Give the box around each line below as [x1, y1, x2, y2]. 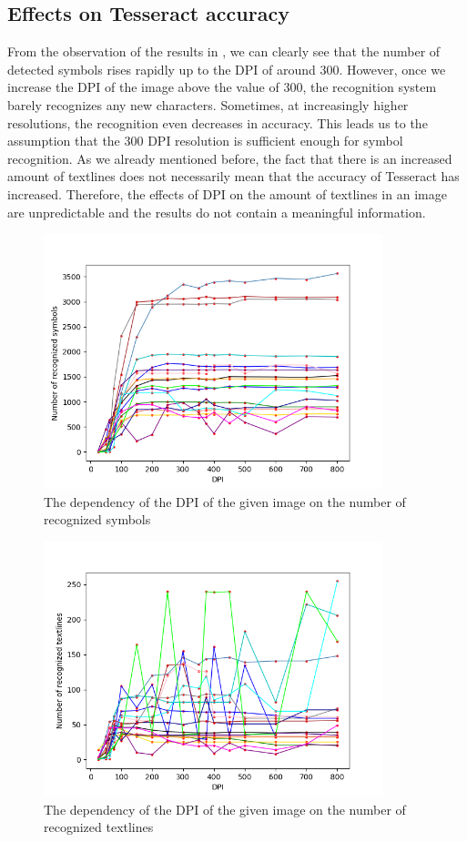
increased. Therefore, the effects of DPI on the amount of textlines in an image [7, 184, 447, 203]
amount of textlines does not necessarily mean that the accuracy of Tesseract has [7, 167, 460, 186]
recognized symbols [44, 510, 151, 529]
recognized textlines [44, 817, 154, 837]
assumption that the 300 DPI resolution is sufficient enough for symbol [7, 131, 403, 150]
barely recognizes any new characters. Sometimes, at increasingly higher [7, 95, 409, 114]
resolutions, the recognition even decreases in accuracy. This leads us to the [7, 113, 428, 132]
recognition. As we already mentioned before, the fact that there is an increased [7, 148, 452, 167]
